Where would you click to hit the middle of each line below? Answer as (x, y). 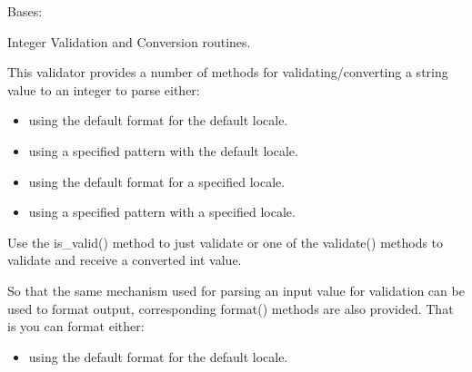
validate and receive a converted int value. (125, 260)
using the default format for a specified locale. (157, 181)
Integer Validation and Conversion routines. (129, 41)
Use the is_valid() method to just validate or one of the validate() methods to (226, 242)
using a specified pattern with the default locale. (163, 150)
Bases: (25, 11)
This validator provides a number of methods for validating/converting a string (228, 72)
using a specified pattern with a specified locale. (162, 212)
